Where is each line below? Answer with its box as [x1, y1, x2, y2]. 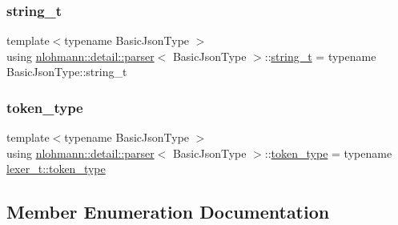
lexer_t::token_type [6, 160, 106, 177]
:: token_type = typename [264, 144, 392, 161]
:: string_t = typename [264, 47, 376, 64]
